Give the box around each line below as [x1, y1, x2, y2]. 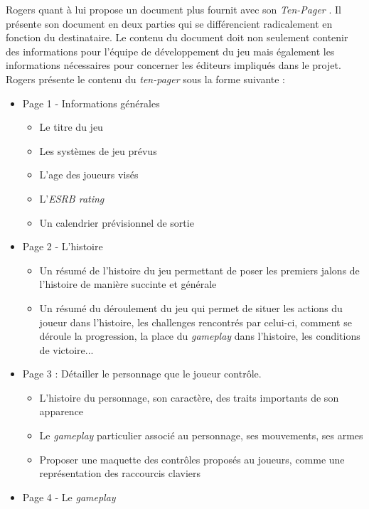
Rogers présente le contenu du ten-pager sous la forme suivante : [6, 71, 286, 86]
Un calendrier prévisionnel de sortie [39, 215, 194, 230]
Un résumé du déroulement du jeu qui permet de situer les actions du [39, 300, 343, 315]
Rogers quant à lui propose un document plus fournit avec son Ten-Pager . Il [6, 2, 341, 16]
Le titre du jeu [39, 119, 103, 134]
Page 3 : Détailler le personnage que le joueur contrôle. [22, 366, 262, 381]
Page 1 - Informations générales [22, 95, 160, 110]
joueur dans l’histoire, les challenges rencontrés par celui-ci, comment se [39, 314, 352, 329]
